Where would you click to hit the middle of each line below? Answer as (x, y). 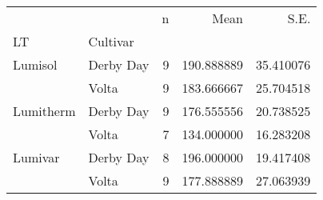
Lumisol (35, 64)
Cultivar (111, 41)
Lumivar (36, 157)
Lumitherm (44, 111)
